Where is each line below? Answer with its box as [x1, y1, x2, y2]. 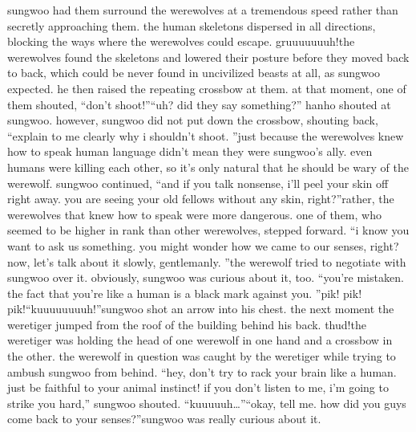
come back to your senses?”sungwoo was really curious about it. [7, 410, 321, 427]
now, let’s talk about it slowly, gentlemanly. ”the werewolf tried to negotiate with [7, 253, 406, 270]
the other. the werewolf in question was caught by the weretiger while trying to [7, 348, 396, 365]
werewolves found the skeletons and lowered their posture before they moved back [7, 48, 410, 65]
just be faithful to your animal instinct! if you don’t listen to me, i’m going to [7, 379, 389, 396]
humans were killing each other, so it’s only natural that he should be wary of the [7, 158, 409, 175]
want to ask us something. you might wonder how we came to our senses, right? [7, 237, 399, 254]
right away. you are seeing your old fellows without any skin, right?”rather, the [7, 190, 394, 207]
